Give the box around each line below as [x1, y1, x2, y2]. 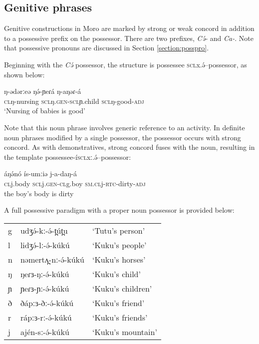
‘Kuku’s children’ [92, 282, 152, 294]
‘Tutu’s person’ [92, 224, 145, 236]
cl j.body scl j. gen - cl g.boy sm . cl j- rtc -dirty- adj [4, 178, 146, 188]
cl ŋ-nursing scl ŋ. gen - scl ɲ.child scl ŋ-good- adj [4, 95, 144, 106]
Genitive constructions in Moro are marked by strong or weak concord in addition [4, 23, 255, 33]
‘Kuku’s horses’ [92, 253, 146, 265]
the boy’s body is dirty [4, 188, 74, 198]
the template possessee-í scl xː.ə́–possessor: [4, 151, 131, 162]
